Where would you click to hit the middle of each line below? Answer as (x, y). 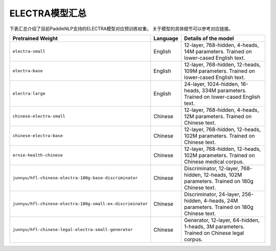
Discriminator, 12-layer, (212, 168)
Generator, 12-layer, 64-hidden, (222, 220)
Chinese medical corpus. (214, 162)
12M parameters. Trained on (218, 116)
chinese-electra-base (38, 136)
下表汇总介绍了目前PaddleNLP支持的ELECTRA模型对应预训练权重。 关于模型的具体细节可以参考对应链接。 (121, 29)
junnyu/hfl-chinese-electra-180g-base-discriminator (75, 178)
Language (166, 38)
